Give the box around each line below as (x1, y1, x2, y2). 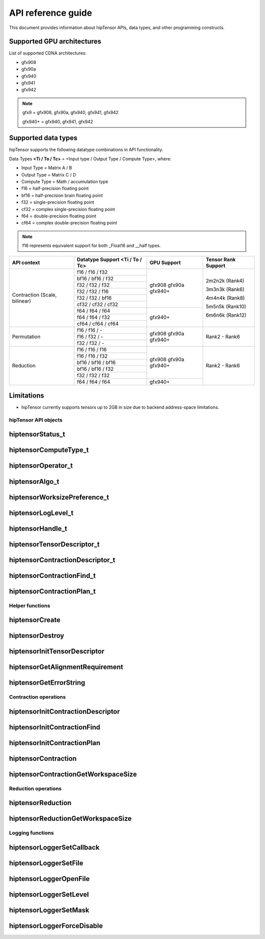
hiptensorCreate (9, 616, 61, 624)
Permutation (12, 333, 41, 340)
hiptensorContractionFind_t (9, 571, 96, 580)
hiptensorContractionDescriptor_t (9, 556, 115, 564)
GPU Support (150, 259, 181, 266)
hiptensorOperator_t (9, 461, 73, 470)
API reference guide (9, 7, 92, 18)
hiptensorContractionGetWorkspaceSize (9, 770, 137, 778)
